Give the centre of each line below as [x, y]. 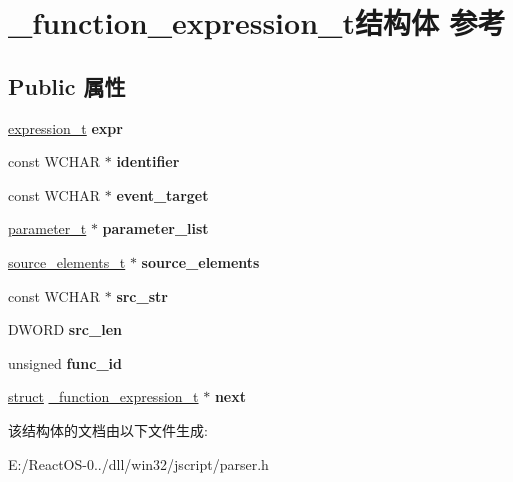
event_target [162, 194]
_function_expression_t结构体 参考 [257, 22]
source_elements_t [67, 261]
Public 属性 [67, 85]
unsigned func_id [65, 362]
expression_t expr [65, 127]
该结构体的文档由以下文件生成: [108, 429]
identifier [148, 161]
